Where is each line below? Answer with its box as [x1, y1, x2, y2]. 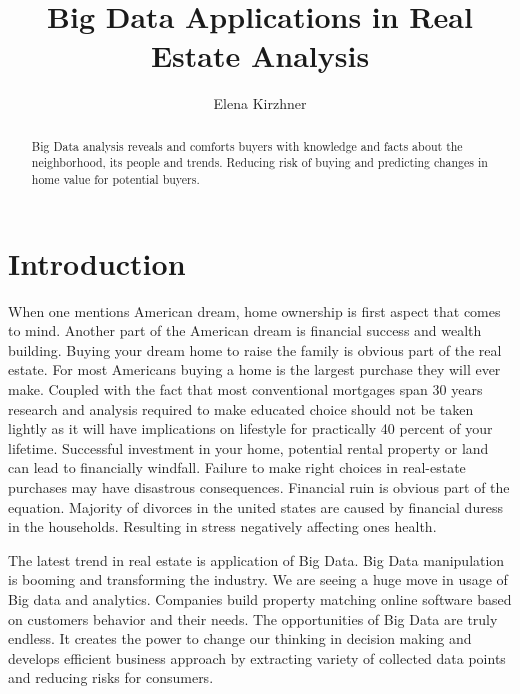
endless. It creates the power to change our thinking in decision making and [8, 628, 472, 649]
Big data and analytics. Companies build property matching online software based [8, 588, 512, 609]
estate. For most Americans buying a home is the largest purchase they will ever [8, 359, 501, 380]
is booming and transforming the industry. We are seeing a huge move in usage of [8, 569, 508, 590]
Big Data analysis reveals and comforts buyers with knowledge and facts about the [31, 137, 463, 154]
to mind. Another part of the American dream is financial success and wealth [8, 320, 482, 341]
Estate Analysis [150, 35, 370, 76]
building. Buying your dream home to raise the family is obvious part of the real [8, 339, 502, 360]
